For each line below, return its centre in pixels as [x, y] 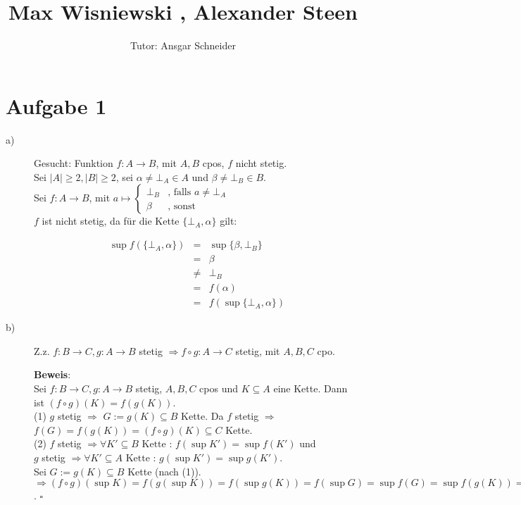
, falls [180, 192]
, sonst [182, 206]
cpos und [219, 388]
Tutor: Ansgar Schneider [183, 45]
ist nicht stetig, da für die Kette [111, 221]
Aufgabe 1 [56, 105]
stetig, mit [258, 350]
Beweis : [52, 374]
